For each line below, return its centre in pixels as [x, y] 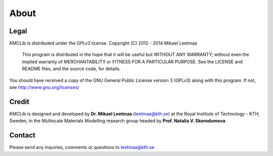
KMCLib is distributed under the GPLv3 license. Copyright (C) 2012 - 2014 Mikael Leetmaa [103, 43]
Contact [22, 136]
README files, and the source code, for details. [71, 69]
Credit [19, 102]
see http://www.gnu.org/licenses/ [44, 87]
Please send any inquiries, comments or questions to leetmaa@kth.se [82, 147]
